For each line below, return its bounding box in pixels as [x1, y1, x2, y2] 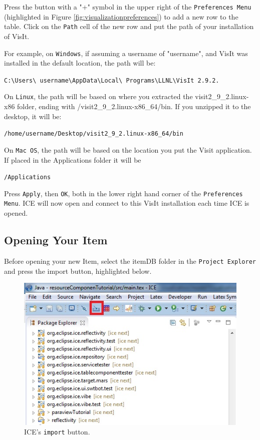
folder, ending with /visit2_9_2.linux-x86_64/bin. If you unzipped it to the [17, 101, 251, 112]
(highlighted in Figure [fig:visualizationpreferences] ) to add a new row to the [4, 11, 238, 22]
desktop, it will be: [4, 111, 62, 121]
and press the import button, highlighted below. [4, 265, 152, 276]
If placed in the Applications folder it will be [4, 154, 141, 165]
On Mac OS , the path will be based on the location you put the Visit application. [4, 144, 252, 155]
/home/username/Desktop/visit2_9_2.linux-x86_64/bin [4, 130, 183, 138]
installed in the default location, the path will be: [4, 58, 156, 68]
